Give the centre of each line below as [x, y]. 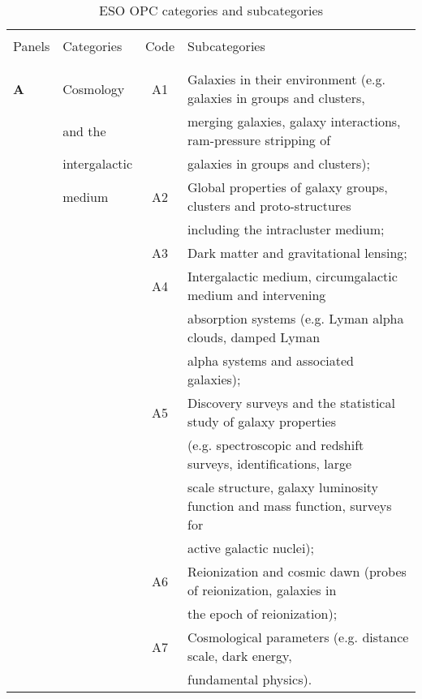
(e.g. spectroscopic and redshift [276, 445]
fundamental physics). [250, 679]
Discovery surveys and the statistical [291, 403]
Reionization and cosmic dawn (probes [297, 571]
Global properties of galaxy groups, [288, 187]
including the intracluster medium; [286, 229]
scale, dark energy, [240, 656]
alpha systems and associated [271, 360]
